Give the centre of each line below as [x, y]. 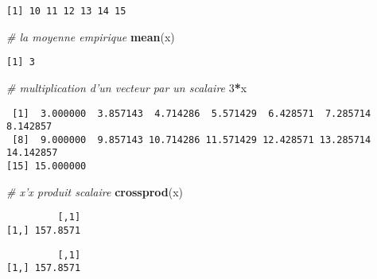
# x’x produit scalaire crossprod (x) [95, 191]
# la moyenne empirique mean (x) [91, 36]
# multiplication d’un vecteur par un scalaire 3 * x [127, 87]
